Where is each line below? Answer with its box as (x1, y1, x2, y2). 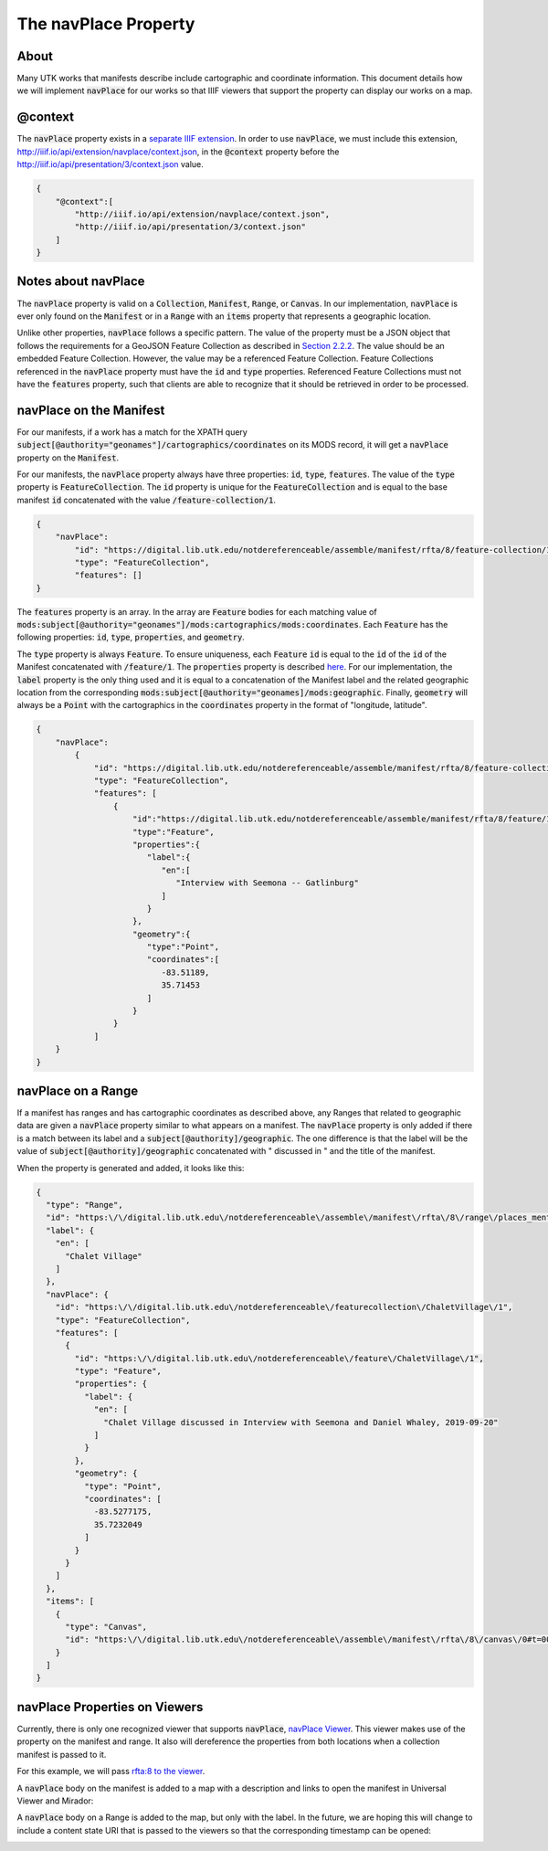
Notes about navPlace (16, 274, 145, 290)
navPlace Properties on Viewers (16, 1699, 204, 1715)
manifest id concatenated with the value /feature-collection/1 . (16, 494, 277, 505)
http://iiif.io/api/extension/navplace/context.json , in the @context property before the (16, 146, 340, 157)
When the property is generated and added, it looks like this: (16, 1162, 245, 1173)
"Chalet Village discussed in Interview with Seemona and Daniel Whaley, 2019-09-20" (103, 1417, 499, 1427)
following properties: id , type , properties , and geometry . (16, 631, 246, 643)
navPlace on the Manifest (16, 402, 165, 418)
